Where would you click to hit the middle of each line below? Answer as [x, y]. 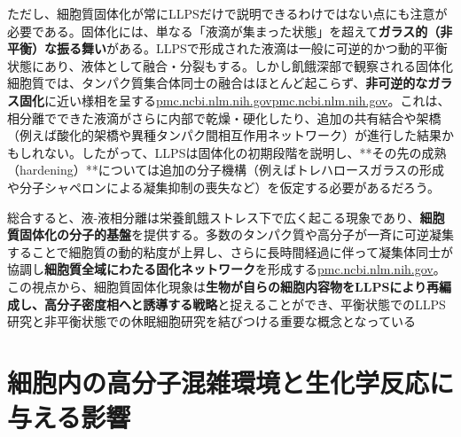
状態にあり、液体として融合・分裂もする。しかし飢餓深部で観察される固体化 [230, 65]
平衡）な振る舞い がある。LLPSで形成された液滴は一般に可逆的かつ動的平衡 [227, 48]
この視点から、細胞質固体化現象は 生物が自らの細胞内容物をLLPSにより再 [223, 286]
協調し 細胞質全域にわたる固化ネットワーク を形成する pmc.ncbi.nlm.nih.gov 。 [227, 269]
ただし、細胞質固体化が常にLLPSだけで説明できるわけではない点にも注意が [227, 13]
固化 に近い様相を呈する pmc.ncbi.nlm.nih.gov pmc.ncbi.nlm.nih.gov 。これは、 [234, 100]
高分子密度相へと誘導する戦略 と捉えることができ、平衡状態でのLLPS [245, 304]
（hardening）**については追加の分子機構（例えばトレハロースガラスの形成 [226, 170]
